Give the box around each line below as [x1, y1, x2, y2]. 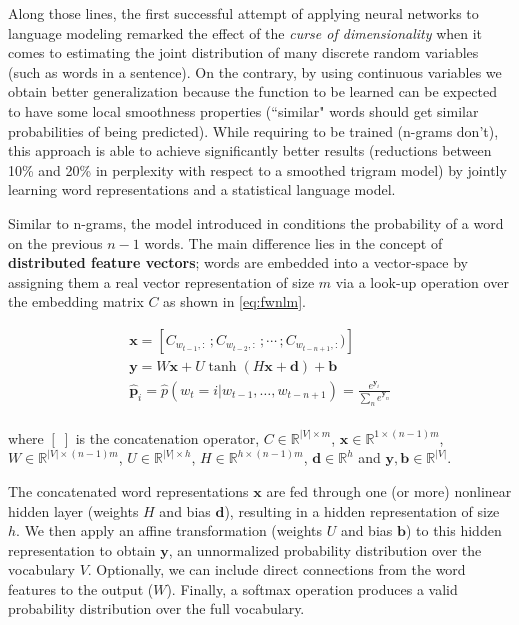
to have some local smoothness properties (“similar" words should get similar [8, 100, 479, 121]
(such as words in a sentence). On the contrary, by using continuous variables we [8, 61, 502, 82]
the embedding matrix [8, 291, 144, 312]
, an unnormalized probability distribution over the [168, 539, 482, 560]
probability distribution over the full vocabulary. [8, 598, 305, 619]
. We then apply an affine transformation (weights [16, 520, 322, 541]
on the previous [8, 232, 103, 253]
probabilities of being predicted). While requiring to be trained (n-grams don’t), [8, 120, 499, 141]
